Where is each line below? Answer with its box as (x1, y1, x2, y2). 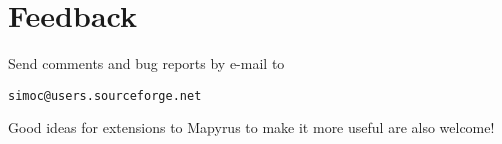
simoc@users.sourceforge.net (8, 88, 202, 103)
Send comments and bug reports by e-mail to (8, 53, 285, 74)
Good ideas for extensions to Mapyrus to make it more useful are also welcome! (8, 117, 495, 138)
